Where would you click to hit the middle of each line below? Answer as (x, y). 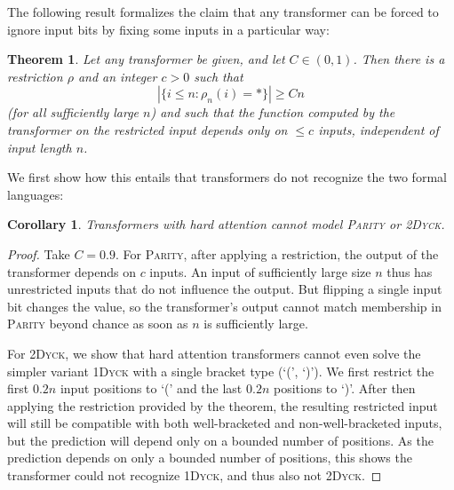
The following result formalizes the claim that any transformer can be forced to (223, 12)
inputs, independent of (378, 129)
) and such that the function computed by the (273, 112)
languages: (36, 194)
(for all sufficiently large (73, 112)
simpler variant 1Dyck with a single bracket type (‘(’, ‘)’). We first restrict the (221, 371)
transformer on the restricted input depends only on (147, 129)
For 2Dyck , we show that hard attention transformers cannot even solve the (214, 353)
